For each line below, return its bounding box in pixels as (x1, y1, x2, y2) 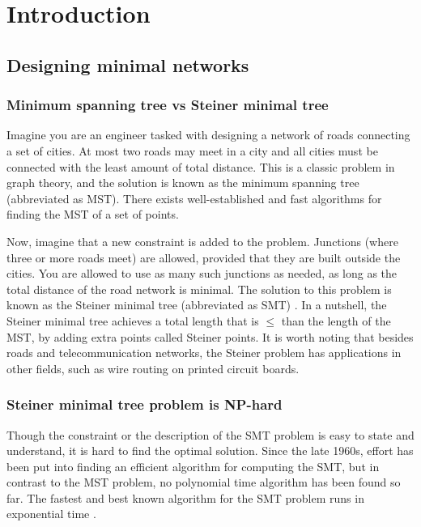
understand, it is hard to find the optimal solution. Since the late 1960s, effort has (6, 442, 414, 459)
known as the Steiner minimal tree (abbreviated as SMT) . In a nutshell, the (6, 296, 387, 313)
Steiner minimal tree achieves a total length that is (6, 312, 259, 329)
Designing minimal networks (6, 52, 249, 77)
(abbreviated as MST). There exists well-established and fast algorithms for (6, 189, 382, 206)
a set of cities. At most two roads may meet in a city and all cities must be (6, 142, 378, 159)
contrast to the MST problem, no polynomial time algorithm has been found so (6, 474, 401, 491)
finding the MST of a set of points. (6, 206, 179, 223)
